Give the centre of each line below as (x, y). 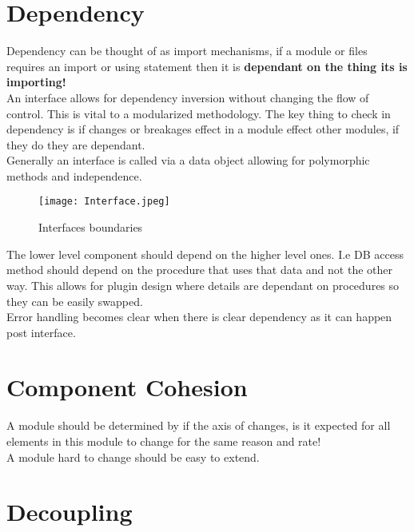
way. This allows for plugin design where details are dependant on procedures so (203, 285)
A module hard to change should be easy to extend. (133, 457)
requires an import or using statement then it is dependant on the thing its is (207, 66)
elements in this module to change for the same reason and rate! (164, 441)
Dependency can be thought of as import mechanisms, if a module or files (187, 51)
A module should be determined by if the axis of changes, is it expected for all (199, 425)
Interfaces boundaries (91, 227)
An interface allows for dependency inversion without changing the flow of (188, 97)
